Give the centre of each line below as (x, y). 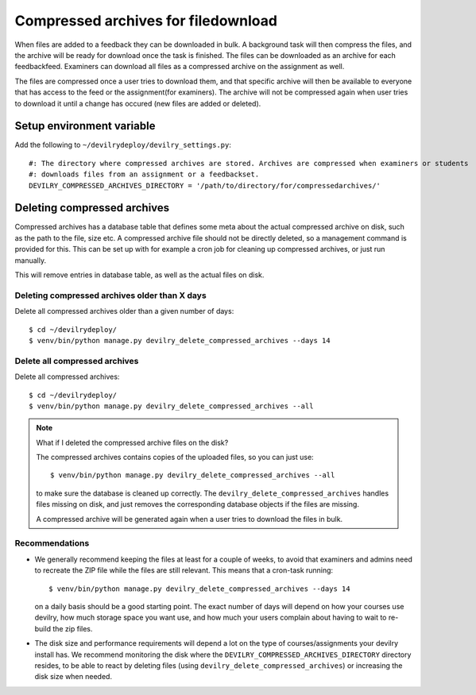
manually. (31, 260)
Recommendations (52, 543)
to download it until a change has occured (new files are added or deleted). (138, 103)
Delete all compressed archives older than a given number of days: (124, 311)
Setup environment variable (85, 126)
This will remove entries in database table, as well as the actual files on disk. (139, 275)
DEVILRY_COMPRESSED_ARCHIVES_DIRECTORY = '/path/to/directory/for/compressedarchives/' (205, 185)
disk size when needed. (74, 677)
